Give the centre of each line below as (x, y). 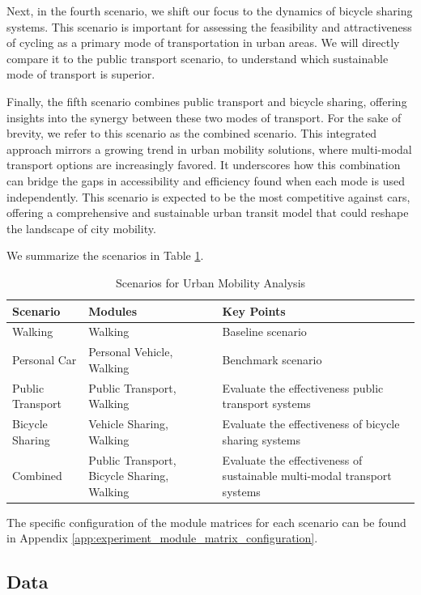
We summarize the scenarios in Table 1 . (105, 255)
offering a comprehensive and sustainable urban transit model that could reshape (208, 212)
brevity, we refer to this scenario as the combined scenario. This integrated (192, 133)
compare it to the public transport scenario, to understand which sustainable (198, 58)
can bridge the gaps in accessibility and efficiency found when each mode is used (206, 180)
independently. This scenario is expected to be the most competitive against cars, (208, 196)
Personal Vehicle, (131, 352)
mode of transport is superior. (81, 74)
